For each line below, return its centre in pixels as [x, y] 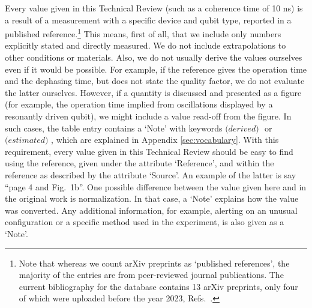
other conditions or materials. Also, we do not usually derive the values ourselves [154, 57]
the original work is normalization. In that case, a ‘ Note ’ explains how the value [152, 198]
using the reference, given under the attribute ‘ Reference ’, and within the [139, 163]
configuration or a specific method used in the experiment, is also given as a [145, 222]
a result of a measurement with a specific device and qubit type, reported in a [148, 20]
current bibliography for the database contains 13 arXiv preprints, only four [158, 286]
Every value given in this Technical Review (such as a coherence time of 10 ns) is [154, 8]
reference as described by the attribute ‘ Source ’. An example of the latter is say [151, 174]
